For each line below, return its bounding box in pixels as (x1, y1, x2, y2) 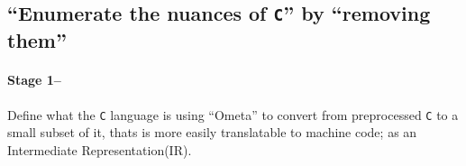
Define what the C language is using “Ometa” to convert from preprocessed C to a (7, 105, 459, 124)
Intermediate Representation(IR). (7, 140, 192, 159)
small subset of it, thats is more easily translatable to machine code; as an (7, 123, 417, 142)
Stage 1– (7, 70, 61, 89)
